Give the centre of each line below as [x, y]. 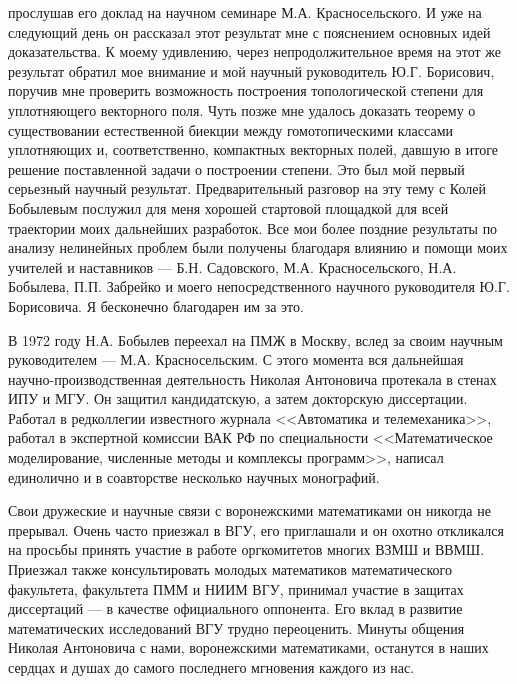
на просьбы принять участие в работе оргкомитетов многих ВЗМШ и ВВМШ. [246, 549]
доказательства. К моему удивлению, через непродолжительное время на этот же [255, 51]
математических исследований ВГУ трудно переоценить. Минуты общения [236, 627]
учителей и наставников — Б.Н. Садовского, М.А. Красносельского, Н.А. [232, 266]
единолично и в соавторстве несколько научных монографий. [194, 476]
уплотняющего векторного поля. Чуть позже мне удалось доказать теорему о [242, 109]
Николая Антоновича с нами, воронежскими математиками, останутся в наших [248, 647]
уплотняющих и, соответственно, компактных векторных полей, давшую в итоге [253, 149]
